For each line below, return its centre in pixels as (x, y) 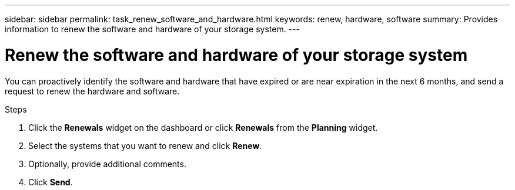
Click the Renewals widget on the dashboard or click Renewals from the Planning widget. (203, 127)
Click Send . (51, 182)
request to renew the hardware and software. (92, 91)
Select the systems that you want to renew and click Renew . (145, 145)
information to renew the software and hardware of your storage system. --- (152, 29)
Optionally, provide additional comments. (107, 164)
